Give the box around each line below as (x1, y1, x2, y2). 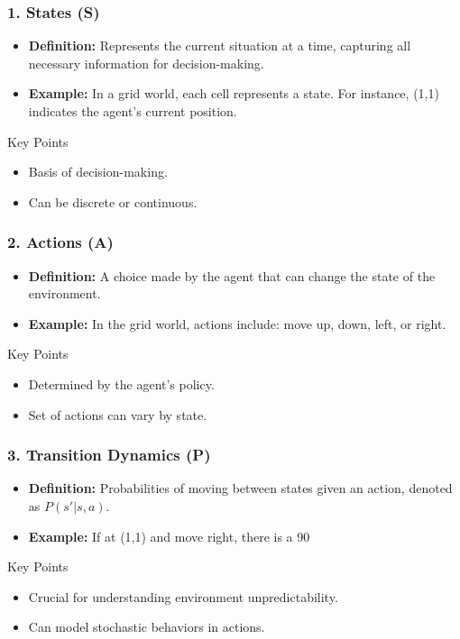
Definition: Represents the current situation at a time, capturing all (28, 36, 411, 55)
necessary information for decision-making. (28, 53, 264, 72)
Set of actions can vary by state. (28, 405, 207, 424)
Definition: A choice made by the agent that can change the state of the (28, 266, 436, 285)
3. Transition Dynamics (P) (7, 443, 211, 466)
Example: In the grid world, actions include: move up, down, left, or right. (28, 314, 446, 333)
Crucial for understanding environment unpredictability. (28, 587, 338, 606)
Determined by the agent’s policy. (28, 374, 215, 393)
